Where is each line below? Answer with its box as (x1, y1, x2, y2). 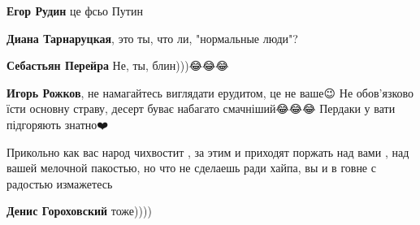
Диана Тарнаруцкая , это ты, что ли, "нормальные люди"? (6, 29, 298, 46)
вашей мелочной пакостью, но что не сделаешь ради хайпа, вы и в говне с (6, 159, 376, 176)
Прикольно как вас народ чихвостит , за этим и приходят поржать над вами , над (6, 143, 409, 160)
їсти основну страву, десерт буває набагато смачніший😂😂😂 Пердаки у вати (6, 100, 396, 117)
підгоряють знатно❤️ (6, 115, 109, 132)
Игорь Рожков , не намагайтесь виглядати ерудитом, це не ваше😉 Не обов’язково (6, 84, 414, 101)
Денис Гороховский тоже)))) (6, 202, 152, 219)
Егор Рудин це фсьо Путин (6, 2, 143, 19)
